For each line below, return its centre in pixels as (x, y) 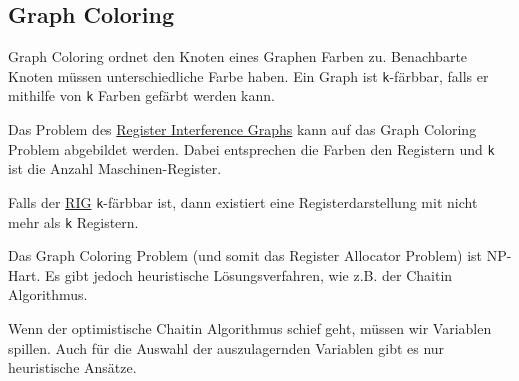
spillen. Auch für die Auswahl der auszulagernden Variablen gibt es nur (226, 347)
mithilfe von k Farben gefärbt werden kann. (141, 95)
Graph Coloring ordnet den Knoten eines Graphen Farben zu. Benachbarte (238, 56)
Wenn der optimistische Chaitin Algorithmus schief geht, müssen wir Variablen (250, 328)
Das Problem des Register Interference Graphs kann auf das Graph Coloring (242, 129)
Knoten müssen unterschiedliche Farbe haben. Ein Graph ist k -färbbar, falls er (248, 75)
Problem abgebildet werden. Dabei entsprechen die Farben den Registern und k (251, 148)
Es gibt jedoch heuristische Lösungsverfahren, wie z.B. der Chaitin (248, 274)
